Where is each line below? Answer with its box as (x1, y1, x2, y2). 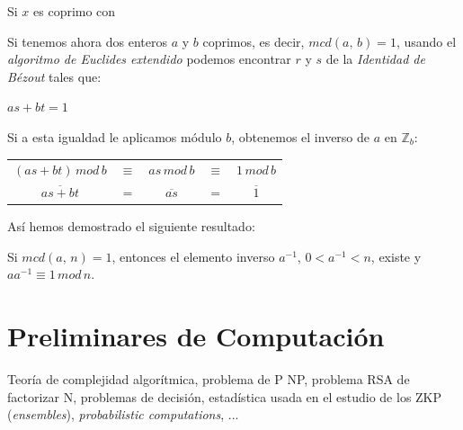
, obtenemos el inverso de (231, 127, 370, 146)
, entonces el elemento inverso (111, 246, 275, 265)
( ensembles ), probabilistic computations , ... (7, 405, 239, 424)
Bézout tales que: (7, 67, 102, 85)
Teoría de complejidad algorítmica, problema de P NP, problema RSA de (7, 370, 410, 389)
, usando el (396, 31, 457, 50)
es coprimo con (33, 2, 116, 20)
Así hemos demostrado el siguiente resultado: (7, 217, 255, 236)
